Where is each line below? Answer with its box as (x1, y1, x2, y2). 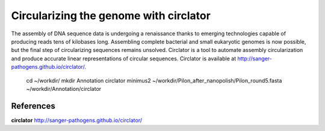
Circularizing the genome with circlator (11, 9, 211, 22)
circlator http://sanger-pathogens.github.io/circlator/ (11, 117, 143, 124)
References (11, 100, 55, 111)
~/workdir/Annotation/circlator (26, 85, 102, 92)
